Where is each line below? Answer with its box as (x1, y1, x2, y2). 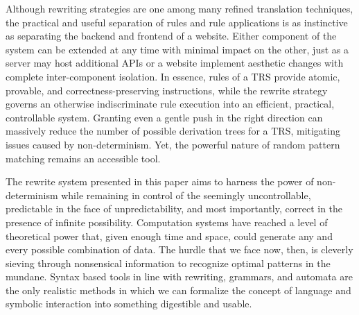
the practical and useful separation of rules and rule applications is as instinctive (6, 15, 348, 29)
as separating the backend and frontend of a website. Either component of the (6, 28, 337, 43)
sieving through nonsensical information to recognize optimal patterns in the (6, 255, 331, 270)
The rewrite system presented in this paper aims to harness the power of (6, 174, 314, 189)
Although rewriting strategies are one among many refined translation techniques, (6, 1, 353, 15)
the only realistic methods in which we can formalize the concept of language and (6, 282, 351, 297)
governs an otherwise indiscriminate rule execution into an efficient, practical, (6, 96, 335, 111)
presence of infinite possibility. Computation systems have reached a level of (6, 214, 328, 229)
